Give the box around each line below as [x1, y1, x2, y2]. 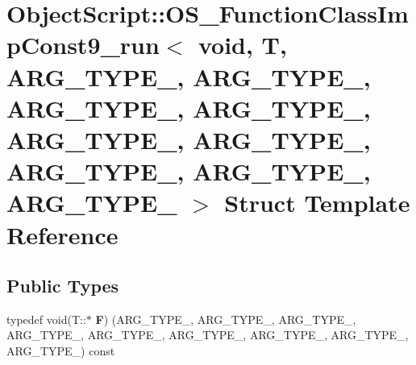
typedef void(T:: [6, 310, 86, 327]
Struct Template [224, 186, 410, 219]
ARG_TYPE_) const [6, 342, 115, 359]
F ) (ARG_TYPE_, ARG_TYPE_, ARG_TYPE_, [95, 310, 356, 327]
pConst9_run [6, 28, 160, 61]
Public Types [6, 273, 119, 298]
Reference [6, 218, 119, 251]
